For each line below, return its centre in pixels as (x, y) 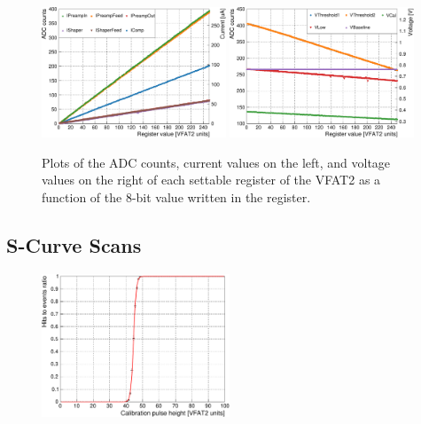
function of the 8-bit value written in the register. (176, 197)
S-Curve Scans (74, 245)
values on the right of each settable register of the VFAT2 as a (211, 180)
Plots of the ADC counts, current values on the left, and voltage (216, 162)
